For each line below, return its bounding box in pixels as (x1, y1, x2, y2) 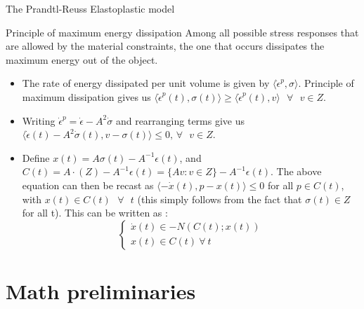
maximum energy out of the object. (6, 52, 158, 67)
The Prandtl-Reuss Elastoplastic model (6, 1, 175, 15)
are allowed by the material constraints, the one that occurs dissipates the (6, 39, 325, 53)
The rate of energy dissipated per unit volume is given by (22, 76, 270, 90)
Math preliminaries (6, 276, 196, 305)
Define (22, 150, 50, 165)
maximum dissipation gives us (22, 89, 151, 104)
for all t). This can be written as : (22, 205, 168, 220)
